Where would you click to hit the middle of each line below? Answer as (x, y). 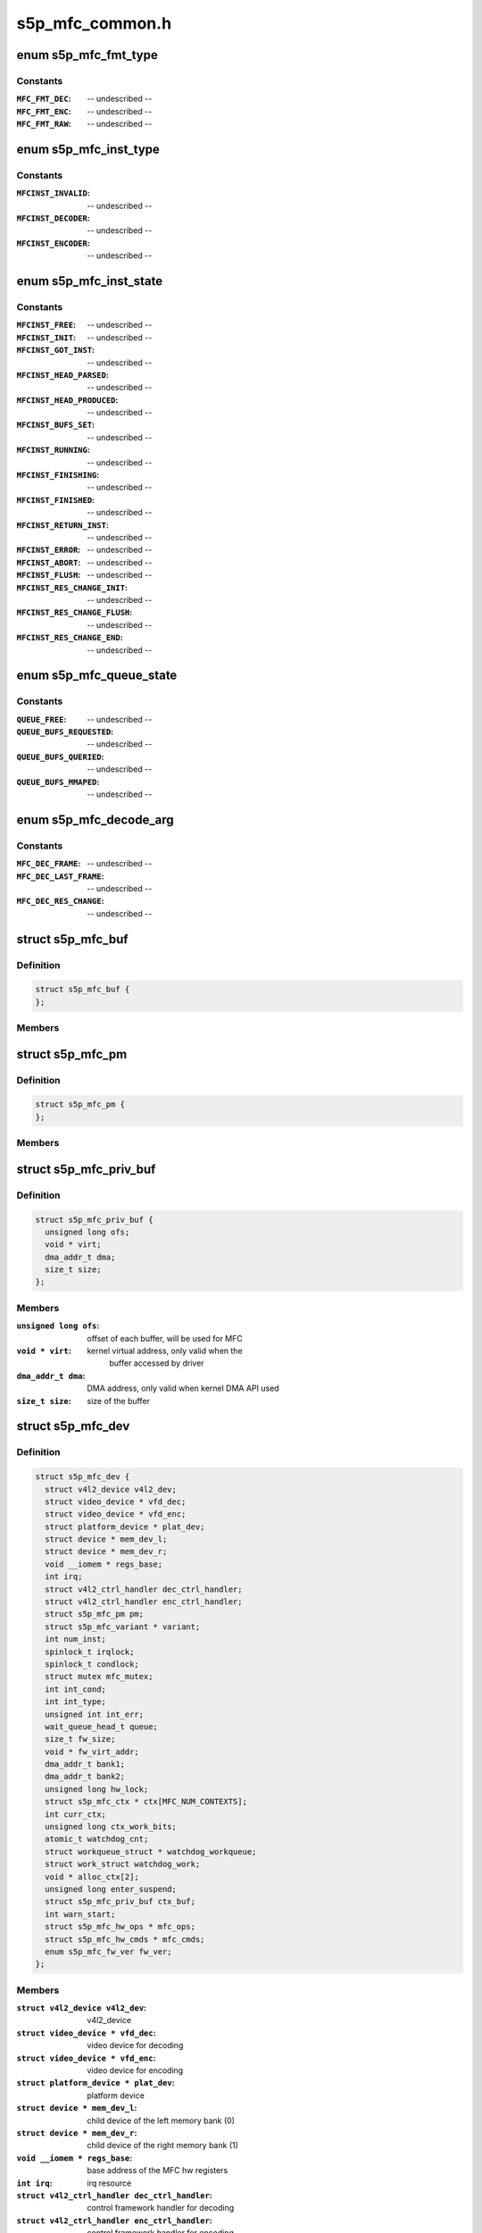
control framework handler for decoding (161, 2208)
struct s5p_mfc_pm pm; (95, 1614)
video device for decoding (135, 2045)
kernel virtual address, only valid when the (165, 1351)
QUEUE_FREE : (42, 719)
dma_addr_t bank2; (85, 1777)
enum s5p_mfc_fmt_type (87, 55)
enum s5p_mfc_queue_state (97, 676)
